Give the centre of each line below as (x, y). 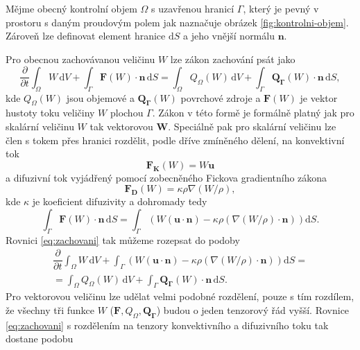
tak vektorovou (121, 126)
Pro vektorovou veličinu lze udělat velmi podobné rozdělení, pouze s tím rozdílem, (180, 296)
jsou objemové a (100, 97)
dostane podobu (40, 339)
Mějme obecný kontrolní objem (71, 8)
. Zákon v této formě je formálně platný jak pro (253, 113)
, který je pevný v (281, 8)
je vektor (319, 97)
